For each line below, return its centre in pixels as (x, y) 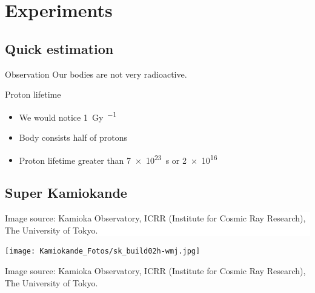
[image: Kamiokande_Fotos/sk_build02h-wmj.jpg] (103, 251)
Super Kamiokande (66, 193)
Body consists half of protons (73, 137)
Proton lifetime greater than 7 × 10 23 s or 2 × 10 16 (118, 159)
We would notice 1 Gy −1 (68, 116)
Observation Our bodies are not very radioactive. (96, 74)
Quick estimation (59, 48)
